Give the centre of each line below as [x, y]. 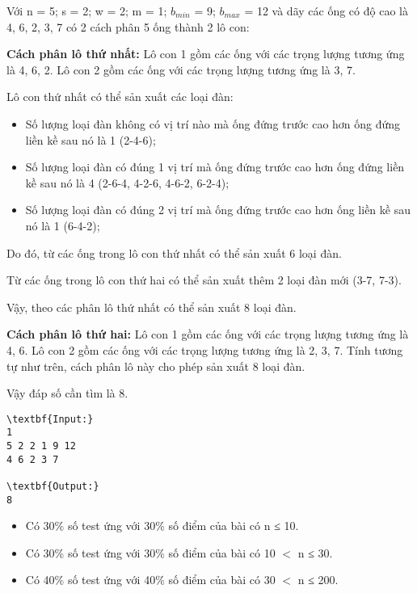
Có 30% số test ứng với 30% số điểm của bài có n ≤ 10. [162, 526]
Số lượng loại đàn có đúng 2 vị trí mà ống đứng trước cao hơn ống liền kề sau [218, 210]
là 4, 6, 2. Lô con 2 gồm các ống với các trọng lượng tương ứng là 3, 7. [181, 69]
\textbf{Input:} [50, 419]
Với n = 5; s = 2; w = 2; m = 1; [87, 11]
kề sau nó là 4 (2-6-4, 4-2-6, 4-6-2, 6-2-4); [127, 182]
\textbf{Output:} [53, 486]
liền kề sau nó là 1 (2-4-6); [91, 139]
